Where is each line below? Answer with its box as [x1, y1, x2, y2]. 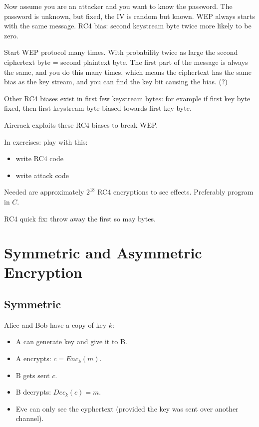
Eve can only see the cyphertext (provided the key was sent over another [15, 403, 239, 414]
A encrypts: [15, 353, 51, 364]
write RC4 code [15, 153, 63, 164]
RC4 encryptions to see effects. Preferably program [97, 187, 254, 197]
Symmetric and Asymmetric [4, 242, 202, 263]
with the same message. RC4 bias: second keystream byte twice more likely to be [4, 20, 252, 31]
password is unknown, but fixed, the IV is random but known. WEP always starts [4, 10, 255, 21]
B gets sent [15, 370, 50, 380]
